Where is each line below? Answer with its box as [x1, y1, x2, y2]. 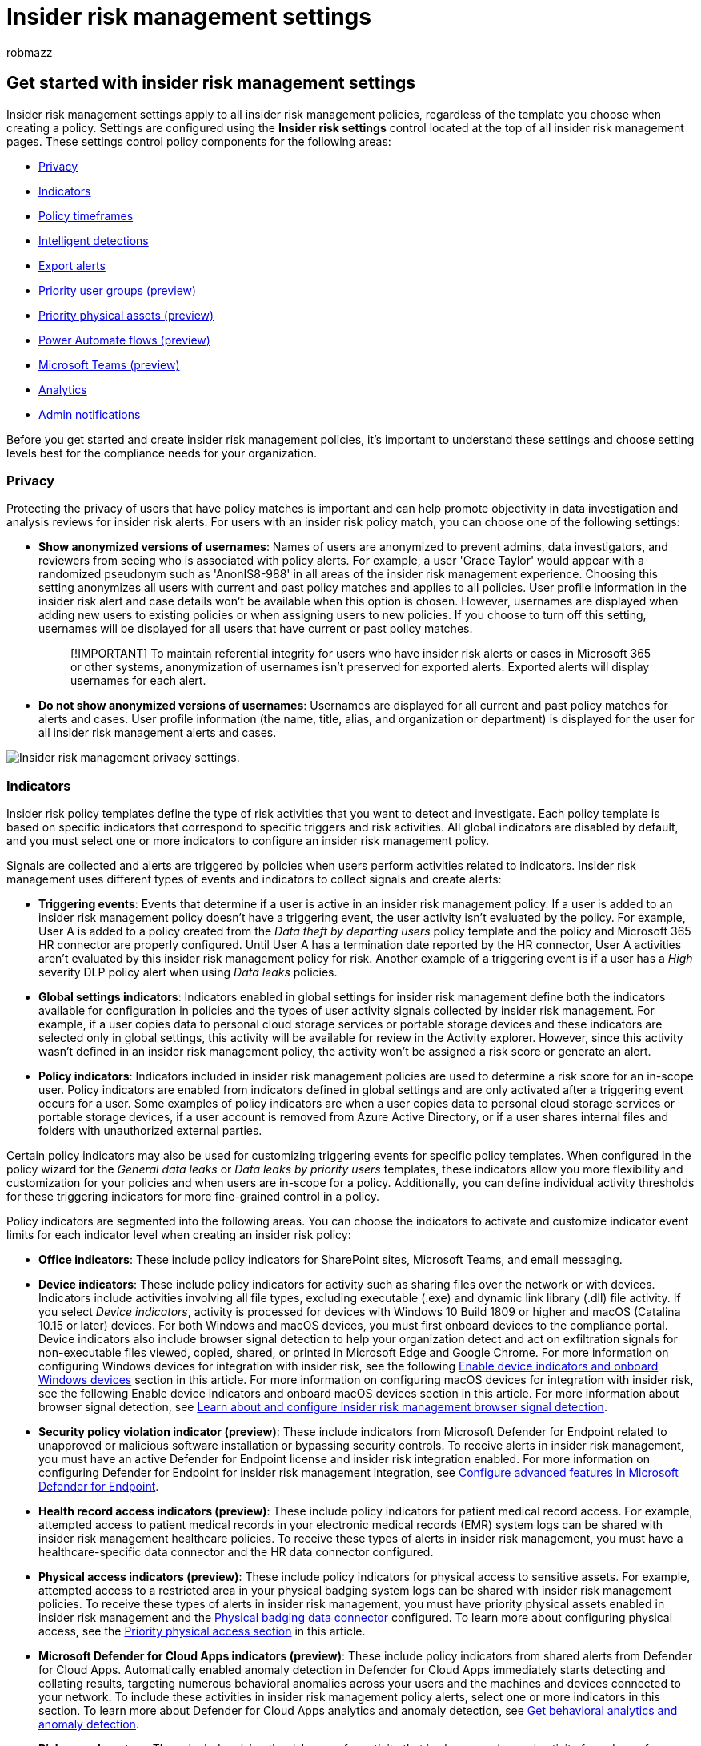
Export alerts [38, 258, 106, 272]
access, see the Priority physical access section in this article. [38, 1624, 366, 1639]
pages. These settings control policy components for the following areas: [6, 134, 391, 148]
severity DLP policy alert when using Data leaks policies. [38, 965, 338, 980]
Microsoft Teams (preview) [38, 357, 180, 372]
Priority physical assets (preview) [38, 308, 214, 322]
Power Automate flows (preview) [38, 332, 210, 347]
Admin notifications [38, 407, 141, 421]
